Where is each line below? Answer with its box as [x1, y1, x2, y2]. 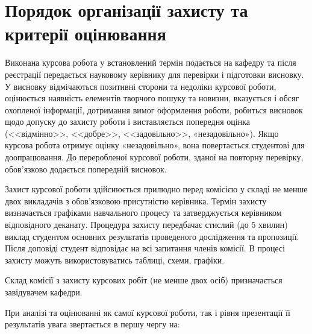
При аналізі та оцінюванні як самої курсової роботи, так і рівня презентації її [5, 306, 290, 318]
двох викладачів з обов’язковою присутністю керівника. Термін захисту [5, 194, 267, 207]
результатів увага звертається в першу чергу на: [5, 318, 180, 330]
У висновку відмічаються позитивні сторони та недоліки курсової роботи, [5, 80, 276, 92]
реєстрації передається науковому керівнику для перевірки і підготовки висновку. [5, 68, 304, 80]
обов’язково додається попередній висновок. [5, 162, 167, 175]
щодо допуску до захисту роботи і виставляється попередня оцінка [5, 115, 250, 128]
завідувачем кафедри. [5, 286, 83, 298]
